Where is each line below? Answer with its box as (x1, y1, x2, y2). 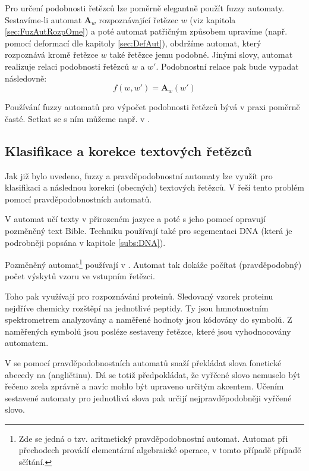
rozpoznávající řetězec (99, 13, 178, 26)
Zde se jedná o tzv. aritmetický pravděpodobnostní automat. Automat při (18, 432, 288, 444)
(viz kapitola (190, 13, 236, 26)
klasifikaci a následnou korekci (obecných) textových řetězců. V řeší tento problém (5, 181, 304, 194)
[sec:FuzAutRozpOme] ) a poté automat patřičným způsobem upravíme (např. (5, 25, 288, 38)
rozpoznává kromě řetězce (5, 48, 99, 61)
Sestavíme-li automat (5, 13, 82, 26)
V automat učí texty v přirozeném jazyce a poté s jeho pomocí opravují (5, 213, 266, 225)
